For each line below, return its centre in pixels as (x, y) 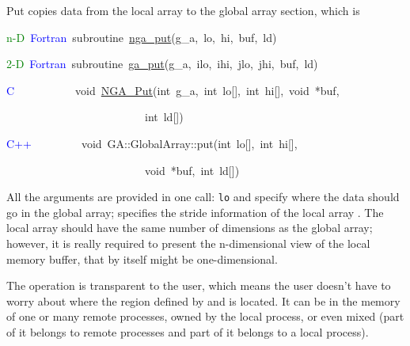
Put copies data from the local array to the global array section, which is (183, 10)
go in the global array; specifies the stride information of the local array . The (195, 212)
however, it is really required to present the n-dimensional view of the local (188, 243)
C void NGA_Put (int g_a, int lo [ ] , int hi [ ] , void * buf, (173, 90)
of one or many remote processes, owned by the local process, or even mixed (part (205, 316)
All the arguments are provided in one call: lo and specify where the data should (203, 197)
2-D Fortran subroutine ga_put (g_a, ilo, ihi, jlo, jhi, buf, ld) (162, 64)
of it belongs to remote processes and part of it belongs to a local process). (188, 331)
